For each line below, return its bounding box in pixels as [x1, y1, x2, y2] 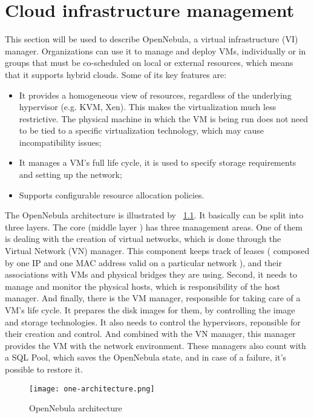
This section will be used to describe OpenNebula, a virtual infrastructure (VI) [5, 33, 298, 45]
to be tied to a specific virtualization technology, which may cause [19, 124, 264, 137]
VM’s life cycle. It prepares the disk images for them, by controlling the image [5, 304, 295, 316]
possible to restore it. [5, 362, 83, 375]
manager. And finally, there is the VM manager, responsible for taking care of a [5, 292, 301, 304]
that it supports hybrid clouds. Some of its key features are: [5, 68, 227, 80]
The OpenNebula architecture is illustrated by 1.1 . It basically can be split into [5, 209, 304, 221]
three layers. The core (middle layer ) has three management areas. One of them [5, 220, 303, 233]
